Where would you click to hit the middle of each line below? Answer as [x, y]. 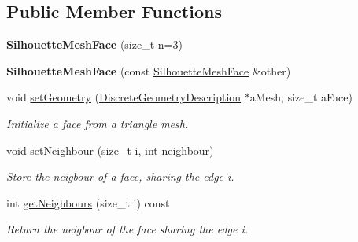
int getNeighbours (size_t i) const [88, 202]
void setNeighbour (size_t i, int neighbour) [110, 150]
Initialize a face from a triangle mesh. [98, 123]
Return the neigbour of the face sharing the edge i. [127, 229]
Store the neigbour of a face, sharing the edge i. [120, 176]
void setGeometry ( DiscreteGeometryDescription [124, 97]
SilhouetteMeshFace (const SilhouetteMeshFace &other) [149, 70]
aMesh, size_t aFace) [301, 97]
